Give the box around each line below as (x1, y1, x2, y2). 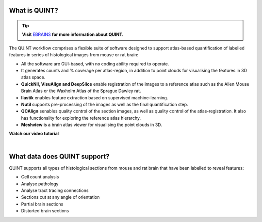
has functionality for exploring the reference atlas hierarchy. (21, 115, 141, 121)
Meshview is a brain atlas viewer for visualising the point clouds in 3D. (21, 122, 162, 128)
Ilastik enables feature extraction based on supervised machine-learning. (21, 95, 168, 100)
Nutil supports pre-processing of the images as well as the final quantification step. (21, 101, 189, 107)
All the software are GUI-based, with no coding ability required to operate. (21, 61, 169, 66)
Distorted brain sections (21, 208, 69, 214)
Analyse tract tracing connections (21, 187, 89, 193)
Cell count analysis (21, 174, 59, 180)
